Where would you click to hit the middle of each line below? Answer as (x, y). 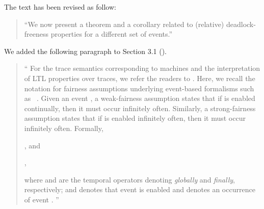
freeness (36, 34)
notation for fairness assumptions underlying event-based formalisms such (139, 88)
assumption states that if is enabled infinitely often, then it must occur (135, 118)
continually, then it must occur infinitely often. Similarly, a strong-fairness (140, 108)
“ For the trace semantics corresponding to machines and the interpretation (142, 68)
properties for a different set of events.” (112, 34)
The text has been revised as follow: (60, 7)
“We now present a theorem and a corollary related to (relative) (124, 24)
